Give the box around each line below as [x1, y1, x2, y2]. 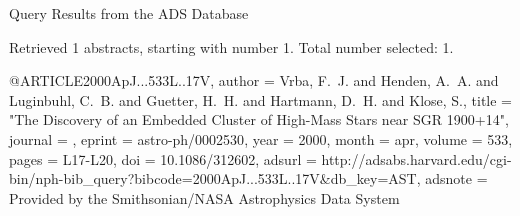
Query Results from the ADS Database [9, 3, 249, 23]
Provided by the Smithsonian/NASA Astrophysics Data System [9, 187, 400, 208]
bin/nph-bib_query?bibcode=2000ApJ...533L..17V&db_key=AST [9, 168, 417, 189]
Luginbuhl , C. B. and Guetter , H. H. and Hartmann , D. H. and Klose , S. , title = [9, 89, 513, 110]
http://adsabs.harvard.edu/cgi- [321, 148, 512, 169]
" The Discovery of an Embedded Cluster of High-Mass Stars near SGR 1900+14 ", [9, 109, 509, 130]
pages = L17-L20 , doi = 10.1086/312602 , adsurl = [9, 148, 317, 169]
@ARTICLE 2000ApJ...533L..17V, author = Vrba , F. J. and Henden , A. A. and [9, 70, 499, 91]
